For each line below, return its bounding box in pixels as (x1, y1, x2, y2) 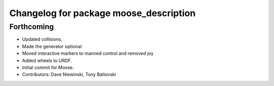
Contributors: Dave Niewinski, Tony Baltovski (22, 71, 116, 77)
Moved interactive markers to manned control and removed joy (22, 50, 154, 56)
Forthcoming (9, 22, 54, 31)
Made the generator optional (22, 43, 82, 49)
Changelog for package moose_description (9, 8, 196, 19)
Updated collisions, (22, 36, 62, 42)
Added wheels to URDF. (22, 57, 72, 63)
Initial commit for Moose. (22, 64, 74, 70)
